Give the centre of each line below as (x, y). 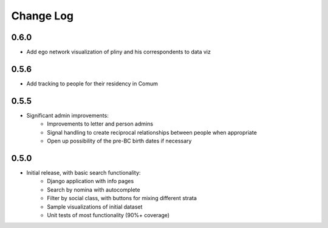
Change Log (43, 16)
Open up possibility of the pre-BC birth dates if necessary (119, 141)
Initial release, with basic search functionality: (84, 172)
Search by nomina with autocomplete (94, 189)
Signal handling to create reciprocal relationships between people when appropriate (152, 132)
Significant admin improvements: (67, 115)
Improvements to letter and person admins (100, 124)
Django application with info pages (91, 181)
